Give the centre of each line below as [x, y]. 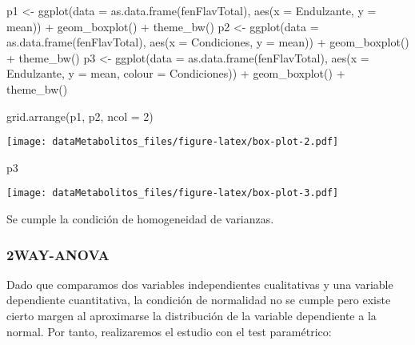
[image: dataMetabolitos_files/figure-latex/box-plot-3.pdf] [173, 193]
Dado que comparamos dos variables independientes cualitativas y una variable [200, 284]
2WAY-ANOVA [58, 254]
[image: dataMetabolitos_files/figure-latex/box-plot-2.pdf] [173, 142]
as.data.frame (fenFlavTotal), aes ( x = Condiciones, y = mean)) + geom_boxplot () [208, 42]
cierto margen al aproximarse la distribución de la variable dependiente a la [192, 316]
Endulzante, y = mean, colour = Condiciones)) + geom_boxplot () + [176, 73]
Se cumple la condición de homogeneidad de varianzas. [140, 219]
